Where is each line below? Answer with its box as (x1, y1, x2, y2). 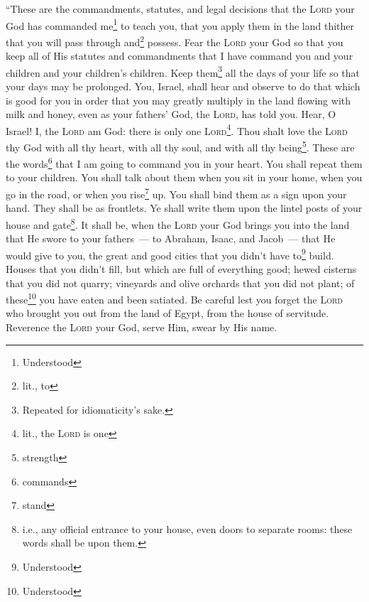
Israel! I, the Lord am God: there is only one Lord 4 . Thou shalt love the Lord (6, 121, 348, 138)
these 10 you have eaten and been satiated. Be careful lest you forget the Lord (6, 290, 343, 306)
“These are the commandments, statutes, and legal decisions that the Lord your (6, 1, 355, 16)
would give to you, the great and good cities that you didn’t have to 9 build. (6, 245, 334, 262)
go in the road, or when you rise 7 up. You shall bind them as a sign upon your (6, 185, 347, 201)
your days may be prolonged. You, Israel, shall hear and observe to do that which (6, 78, 360, 93)
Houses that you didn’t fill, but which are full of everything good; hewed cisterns (6, 262, 357, 276)
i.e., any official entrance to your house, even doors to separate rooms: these (22, 521, 353, 536)
